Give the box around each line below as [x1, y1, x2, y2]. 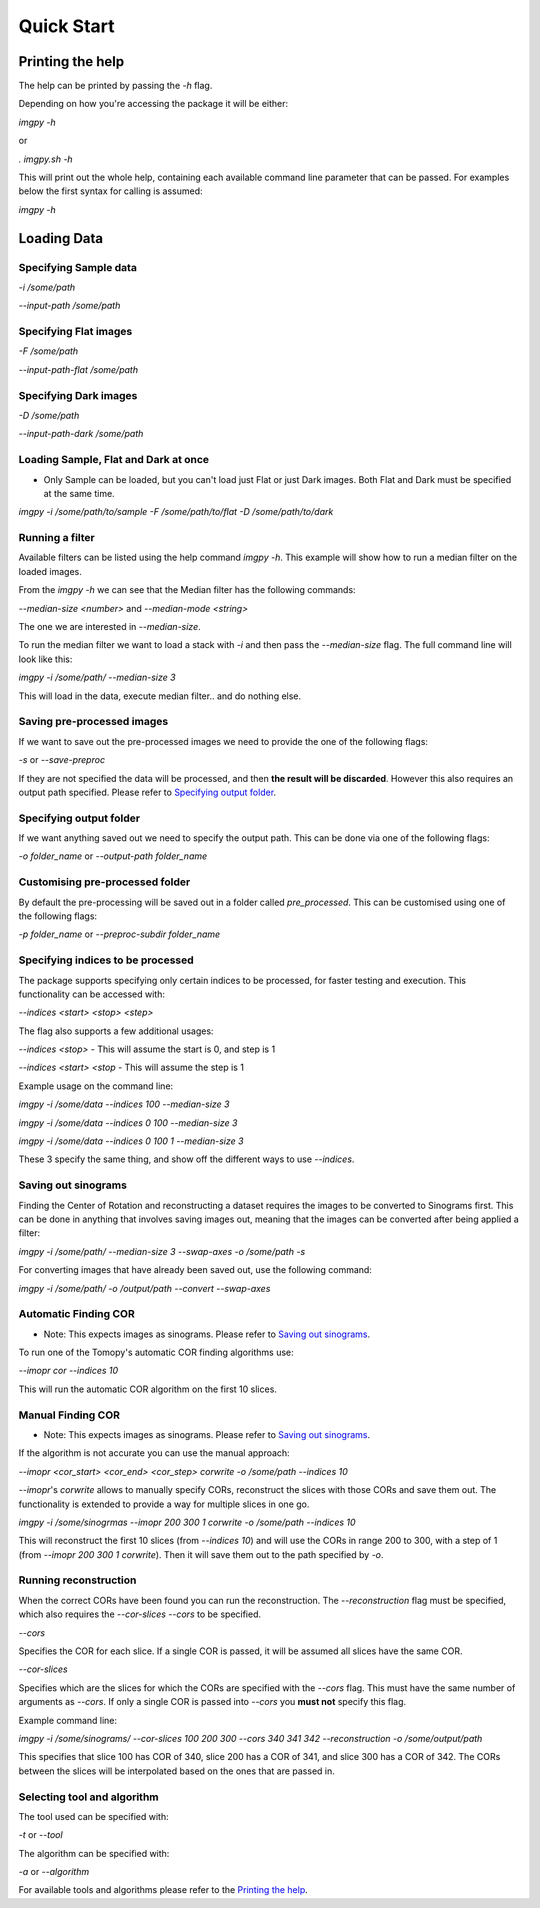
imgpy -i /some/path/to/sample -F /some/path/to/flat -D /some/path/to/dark [18, 506, 334, 518]
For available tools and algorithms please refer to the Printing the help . [18, 1884, 309, 1896]
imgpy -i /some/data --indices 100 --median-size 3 [18, 1098, 230, 1110]
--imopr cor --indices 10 [18, 1365, 119, 1377]
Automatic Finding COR [18, 1307, 135, 1321]
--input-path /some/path [18, 300, 121, 312]
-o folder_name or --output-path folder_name [18, 850, 208, 862]
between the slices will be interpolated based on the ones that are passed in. [18, 1765, 335, 1777]
